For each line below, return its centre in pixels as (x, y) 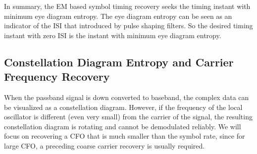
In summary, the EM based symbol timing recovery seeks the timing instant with (127, 6)
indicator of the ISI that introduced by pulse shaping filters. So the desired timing (128, 26)
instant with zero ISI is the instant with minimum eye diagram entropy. (113, 35)
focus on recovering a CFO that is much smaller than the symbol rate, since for (125, 136)
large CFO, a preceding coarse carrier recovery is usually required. (104, 145)
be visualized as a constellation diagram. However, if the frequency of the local (123, 107)
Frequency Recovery (57, 77)
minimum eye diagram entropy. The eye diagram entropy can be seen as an (118, 16)
